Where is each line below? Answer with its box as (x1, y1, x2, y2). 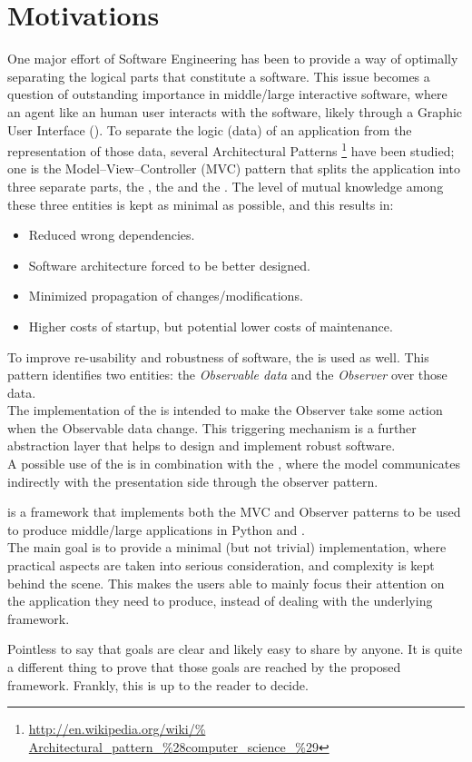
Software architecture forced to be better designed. (28, 255, 311, 274)
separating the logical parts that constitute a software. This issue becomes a (7, 66, 430, 85)
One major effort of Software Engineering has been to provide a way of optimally (7, 49, 458, 68)
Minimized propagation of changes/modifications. (28, 286, 303, 305)
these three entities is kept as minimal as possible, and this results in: (7, 194, 394, 213)
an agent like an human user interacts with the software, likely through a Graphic (7, 102, 463, 121)
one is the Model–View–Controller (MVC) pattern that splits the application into (7, 159, 460, 178)
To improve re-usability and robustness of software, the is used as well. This (7, 347, 429, 366)
